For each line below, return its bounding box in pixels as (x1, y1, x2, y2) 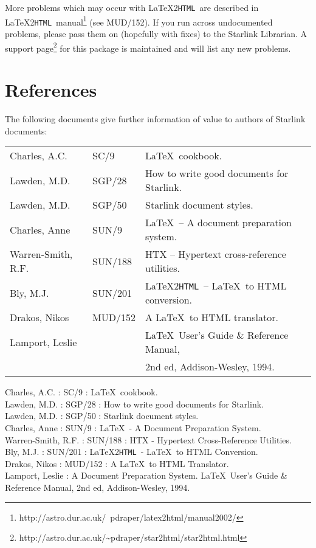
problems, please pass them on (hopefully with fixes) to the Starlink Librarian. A (5, 27, 307, 40)
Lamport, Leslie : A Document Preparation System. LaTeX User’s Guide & (5, 469, 287, 482)
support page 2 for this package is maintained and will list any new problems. (5, 40, 291, 54)
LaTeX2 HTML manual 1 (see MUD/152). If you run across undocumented (5, 13, 273, 28)
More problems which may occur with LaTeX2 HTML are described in (5, 1, 259, 13)
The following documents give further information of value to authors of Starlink (5, 112, 306, 125)
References (5, 77, 97, 102)
